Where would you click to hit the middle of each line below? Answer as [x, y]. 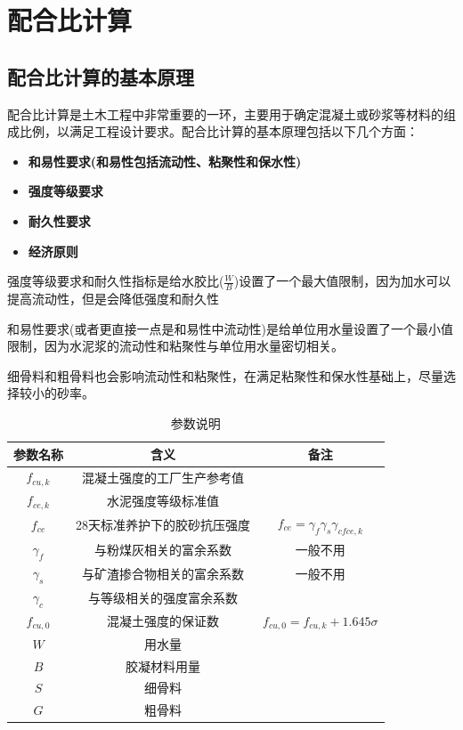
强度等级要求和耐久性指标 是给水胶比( [116, 281]
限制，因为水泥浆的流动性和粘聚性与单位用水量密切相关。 [175, 346]
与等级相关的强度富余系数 [163, 598]
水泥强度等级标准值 [163, 500]
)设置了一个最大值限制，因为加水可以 [342, 281]
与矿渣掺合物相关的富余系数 [163, 573]
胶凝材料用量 [163, 665]
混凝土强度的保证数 [163, 621]
